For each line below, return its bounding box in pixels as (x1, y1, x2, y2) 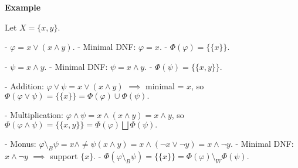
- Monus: (5, 137, 36, 149)
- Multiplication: (5, 108, 63, 120)
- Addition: (5, 80, 44, 92)
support (50, 150, 78, 162)
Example (5, 1, 41, 13)
